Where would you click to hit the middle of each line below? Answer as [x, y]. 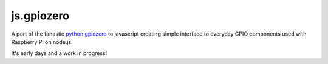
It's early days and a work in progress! [59, 53]
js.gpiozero [40, 16]
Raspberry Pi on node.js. [42, 42]
